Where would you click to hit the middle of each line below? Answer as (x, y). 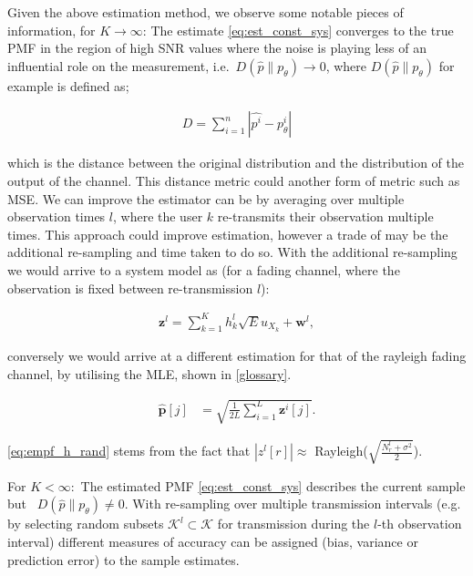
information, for (51, 30)
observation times (57, 216)
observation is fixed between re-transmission (130, 288)
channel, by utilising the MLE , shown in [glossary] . (149, 374)
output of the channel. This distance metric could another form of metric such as (234, 180)
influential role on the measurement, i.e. (118, 65)
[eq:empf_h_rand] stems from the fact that (129, 451)
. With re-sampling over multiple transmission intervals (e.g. (293, 504)
